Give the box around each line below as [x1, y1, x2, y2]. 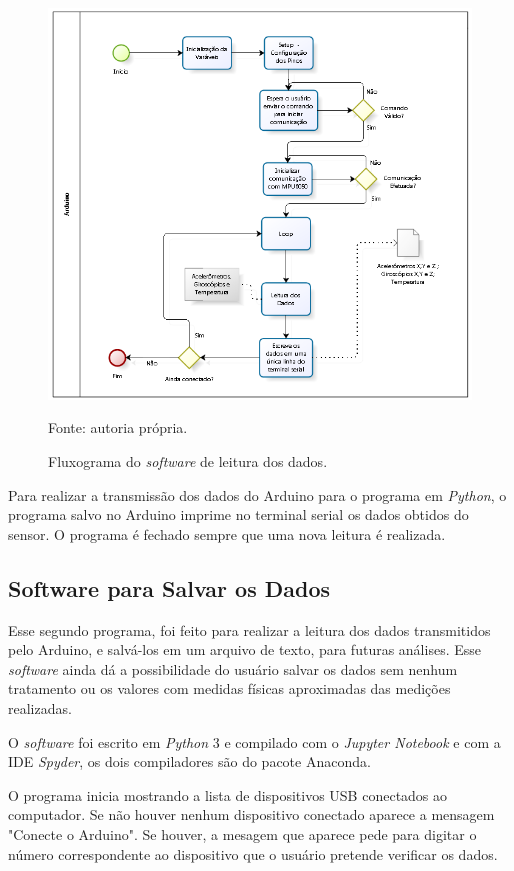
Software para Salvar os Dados [8, 572, 330, 603]
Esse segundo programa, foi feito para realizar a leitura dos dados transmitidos [8, 619, 491, 640]
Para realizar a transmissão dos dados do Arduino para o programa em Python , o [8, 484, 507, 505]
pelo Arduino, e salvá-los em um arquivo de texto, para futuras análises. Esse [8, 639, 481, 660]
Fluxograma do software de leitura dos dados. [48, 450, 328, 471]
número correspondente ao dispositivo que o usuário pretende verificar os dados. [8, 843, 498, 864]
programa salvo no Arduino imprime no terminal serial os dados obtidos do [8, 504, 469, 525]
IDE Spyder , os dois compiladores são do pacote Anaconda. [8, 751, 371, 772]
